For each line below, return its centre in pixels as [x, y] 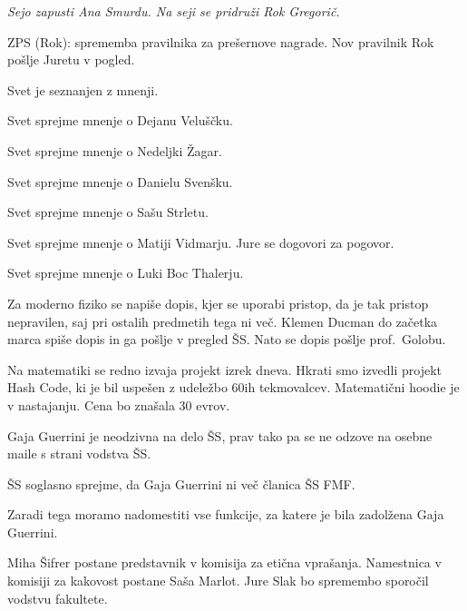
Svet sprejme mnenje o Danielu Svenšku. [120, 181]
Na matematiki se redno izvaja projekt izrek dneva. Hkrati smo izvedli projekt [225, 369]
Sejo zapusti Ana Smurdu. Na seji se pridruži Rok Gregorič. [174, 11]
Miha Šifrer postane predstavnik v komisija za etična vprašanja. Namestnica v [224, 562]
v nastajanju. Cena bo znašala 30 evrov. [119, 404]
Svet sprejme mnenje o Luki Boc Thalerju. [126, 273]
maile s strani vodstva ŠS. [79, 453]
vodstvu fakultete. [58, 598]
